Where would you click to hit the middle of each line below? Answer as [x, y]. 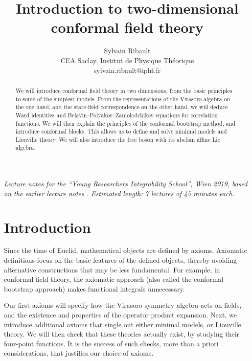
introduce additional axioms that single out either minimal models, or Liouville [123, 324]
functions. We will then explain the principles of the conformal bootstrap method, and [126, 123]
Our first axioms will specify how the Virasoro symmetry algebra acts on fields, [123, 305]
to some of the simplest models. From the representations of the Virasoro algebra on [123, 99]
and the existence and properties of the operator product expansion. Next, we [121, 315]
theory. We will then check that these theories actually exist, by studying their [122, 334]
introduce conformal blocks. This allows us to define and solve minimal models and [121, 131]
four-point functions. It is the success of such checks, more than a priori [111, 343]
